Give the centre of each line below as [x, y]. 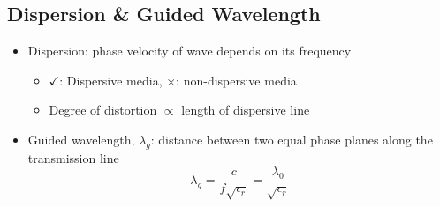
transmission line [73, 157]
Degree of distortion [103, 110]
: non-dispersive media [236, 80]
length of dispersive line [246, 110]
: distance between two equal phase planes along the [292, 139]
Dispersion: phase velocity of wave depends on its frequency [190, 51]
